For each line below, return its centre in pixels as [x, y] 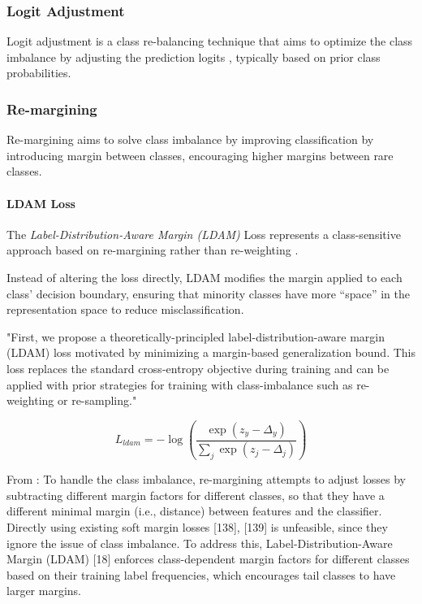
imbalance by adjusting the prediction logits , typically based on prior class [194, 56]
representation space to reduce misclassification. [125, 309]
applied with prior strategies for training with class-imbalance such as [180, 384]
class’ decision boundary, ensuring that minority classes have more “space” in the [208, 293]
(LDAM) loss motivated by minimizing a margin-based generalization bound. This [211, 352]
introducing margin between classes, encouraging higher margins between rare [200, 155]
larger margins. [44, 591]
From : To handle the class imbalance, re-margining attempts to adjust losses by [206, 479]
